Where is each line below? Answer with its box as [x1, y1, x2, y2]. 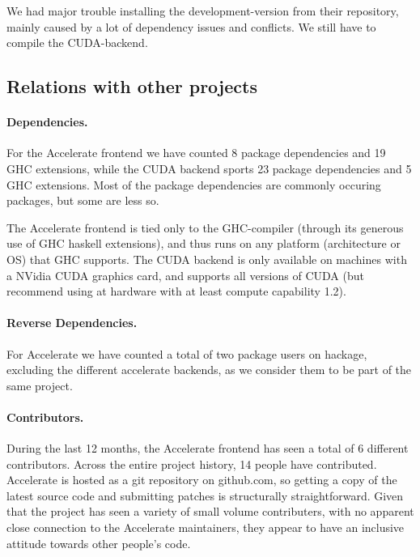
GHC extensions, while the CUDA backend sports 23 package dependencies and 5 [6, 159, 412, 176]
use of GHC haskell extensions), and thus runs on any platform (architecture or [6, 235, 401, 252]
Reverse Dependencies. [6, 314, 138, 331]
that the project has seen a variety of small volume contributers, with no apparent [6, 503, 414, 520]
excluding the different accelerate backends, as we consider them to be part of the [6, 361, 412, 378]
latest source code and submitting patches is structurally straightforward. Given [6, 487, 404, 504]
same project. [6, 376, 73, 393]
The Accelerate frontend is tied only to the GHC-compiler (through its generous [6, 219, 404, 236]
